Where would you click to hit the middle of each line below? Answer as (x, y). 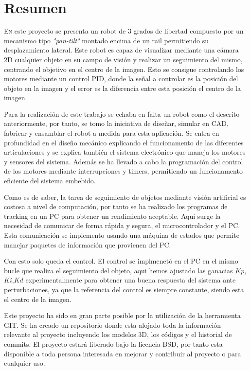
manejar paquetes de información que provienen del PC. (88, 244)
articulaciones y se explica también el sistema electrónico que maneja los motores (125, 152)
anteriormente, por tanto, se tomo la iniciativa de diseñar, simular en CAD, (116, 123)
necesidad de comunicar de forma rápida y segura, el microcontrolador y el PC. (122, 225)
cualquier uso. (25, 363)
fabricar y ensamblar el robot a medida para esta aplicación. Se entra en (112, 133)
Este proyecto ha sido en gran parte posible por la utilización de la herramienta (122, 315)
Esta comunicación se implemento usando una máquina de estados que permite (122, 235)
